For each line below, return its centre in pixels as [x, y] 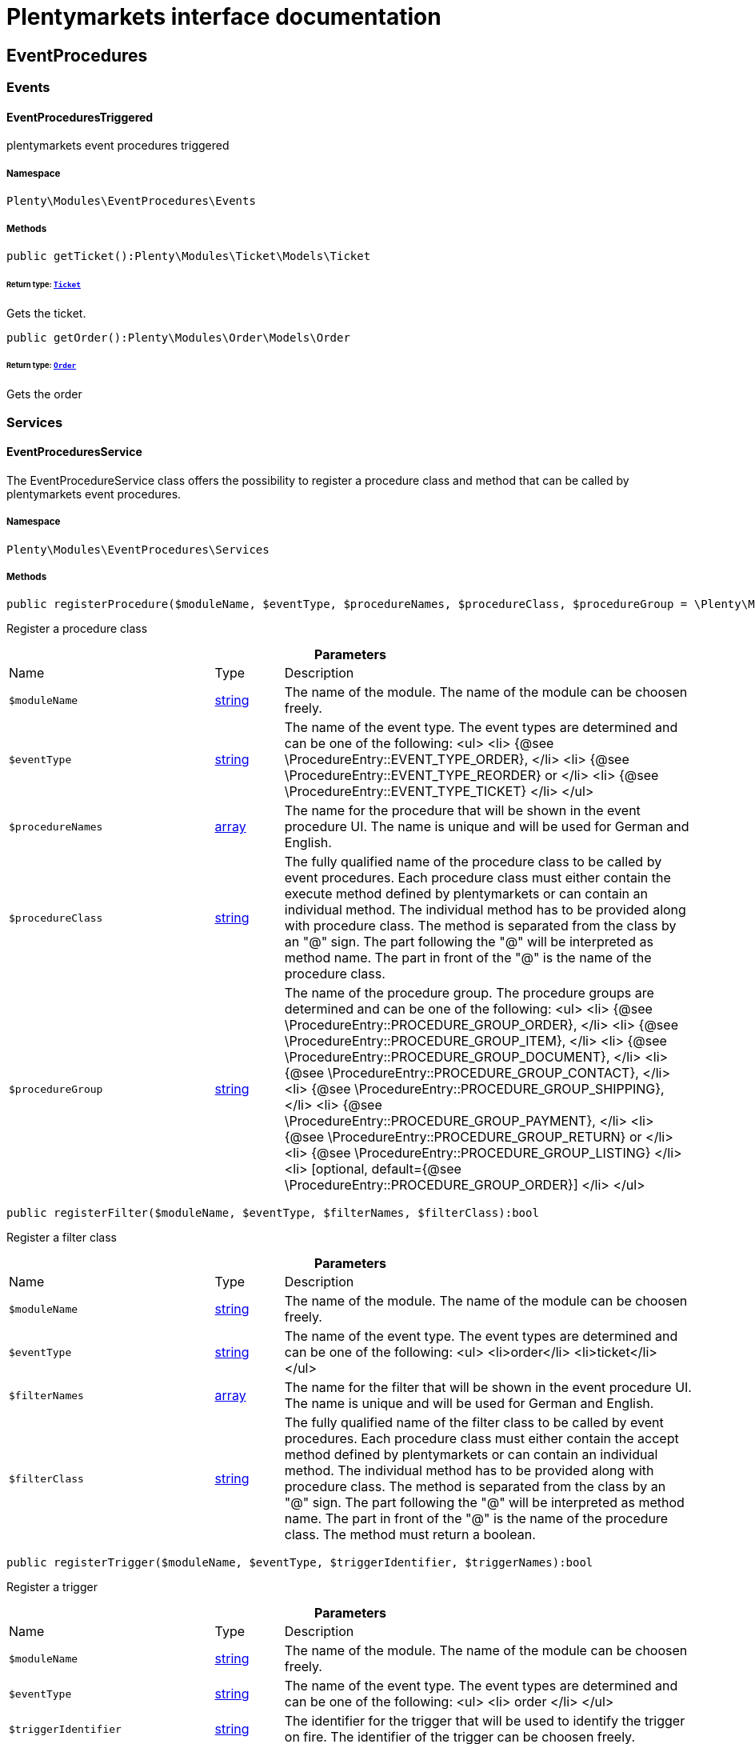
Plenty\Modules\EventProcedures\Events [131, 201]
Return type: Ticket [44, 284]
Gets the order [44, 394]
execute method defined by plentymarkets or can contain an [466, 894]
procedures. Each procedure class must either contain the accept [481, 1439]
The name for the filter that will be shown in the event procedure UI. [488, 1388]
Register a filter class [62, 1238]
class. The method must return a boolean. [410, 1535]
